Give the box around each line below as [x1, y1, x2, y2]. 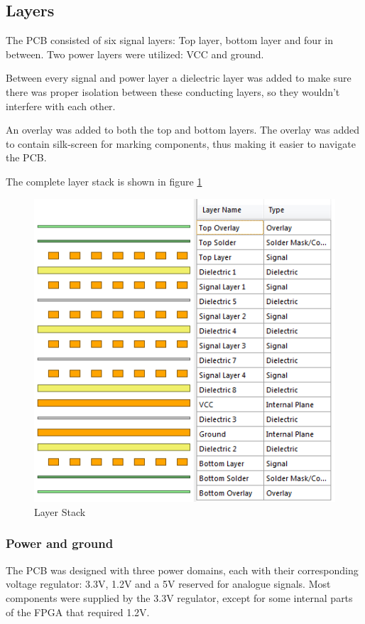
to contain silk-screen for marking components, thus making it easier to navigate [6, 136, 356, 151]
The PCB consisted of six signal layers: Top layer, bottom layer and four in [6, 33, 333, 48]
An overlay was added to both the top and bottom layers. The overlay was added [6, 122, 360, 137]
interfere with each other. [6, 98, 116, 113]
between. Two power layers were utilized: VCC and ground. [6, 46, 264, 61]
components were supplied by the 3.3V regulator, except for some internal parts [6, 590, 353, 605]
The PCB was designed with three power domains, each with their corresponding [6, 562, 359, 577]
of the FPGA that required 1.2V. [6, 604, 150, 619]
